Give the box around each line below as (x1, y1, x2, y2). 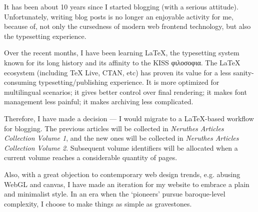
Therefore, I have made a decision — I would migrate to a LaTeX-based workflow (4, 113, 254, 123)
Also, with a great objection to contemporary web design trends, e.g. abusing (4, 169, 240, 179)
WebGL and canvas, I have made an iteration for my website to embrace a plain (4, 179, 249, 189)
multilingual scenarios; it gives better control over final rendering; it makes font (4, 86, 247, 97)
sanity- (233, 67, 254, 77)
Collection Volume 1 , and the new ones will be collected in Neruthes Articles (4, 133, 239, 143)
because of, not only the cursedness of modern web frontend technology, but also (4, 21, 251, 31)
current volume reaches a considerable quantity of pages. (4, 152, 177, 163)
